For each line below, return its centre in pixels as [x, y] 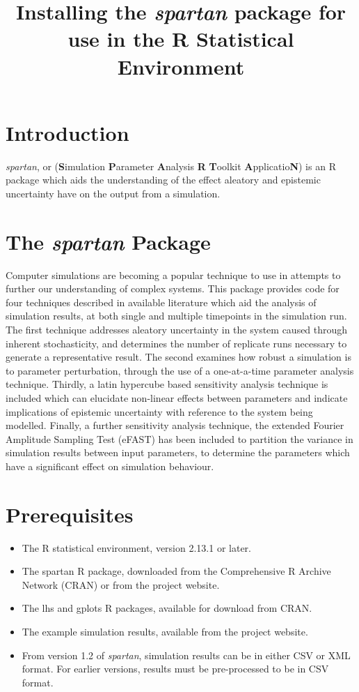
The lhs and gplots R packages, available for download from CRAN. [167, 608]
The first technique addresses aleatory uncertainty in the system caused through [177, 329]
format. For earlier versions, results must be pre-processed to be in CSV [175, 669]
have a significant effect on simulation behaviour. [110, 466]
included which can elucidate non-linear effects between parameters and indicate [177, 397]
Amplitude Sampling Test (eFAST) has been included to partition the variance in [179, 438]
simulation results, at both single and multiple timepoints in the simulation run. [176, 316]
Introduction [67, 132]
